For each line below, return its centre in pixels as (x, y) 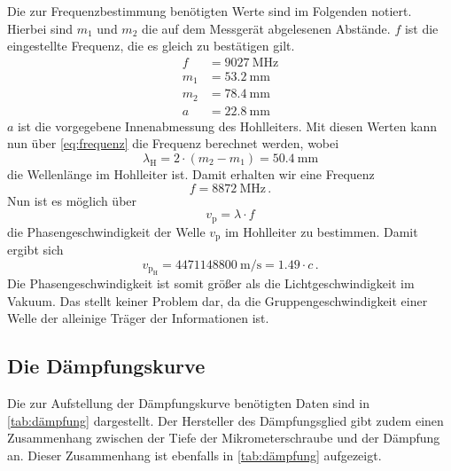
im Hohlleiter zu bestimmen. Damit (321, 231)
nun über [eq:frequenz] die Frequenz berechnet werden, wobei (173, 143)
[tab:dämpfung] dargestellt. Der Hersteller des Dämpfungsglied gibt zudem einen (225, 420)
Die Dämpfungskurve (106, 366)
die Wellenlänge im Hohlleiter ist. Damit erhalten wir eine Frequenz (191, 174)
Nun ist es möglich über (72, 200)
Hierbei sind (40, 28)
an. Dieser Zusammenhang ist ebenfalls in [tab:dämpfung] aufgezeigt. (194, 455)
